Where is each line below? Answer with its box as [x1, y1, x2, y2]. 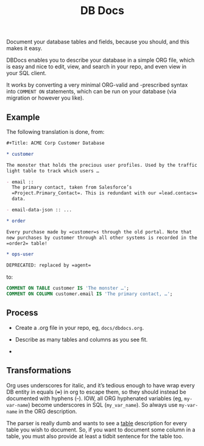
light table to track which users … [6, 167, 99, 174]
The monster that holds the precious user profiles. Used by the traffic [6, 162, 198, 168]
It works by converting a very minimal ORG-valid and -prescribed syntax [6, 81, 188, 89]
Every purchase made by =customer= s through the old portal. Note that [6, 228, 192, 235]
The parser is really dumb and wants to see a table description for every [6, 419, 188, 426]
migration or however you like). [6, 94, 84, 101]
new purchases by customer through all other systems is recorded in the [6, 235, 198, 241]
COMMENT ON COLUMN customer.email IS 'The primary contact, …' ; [6, 291, 173, 297]
